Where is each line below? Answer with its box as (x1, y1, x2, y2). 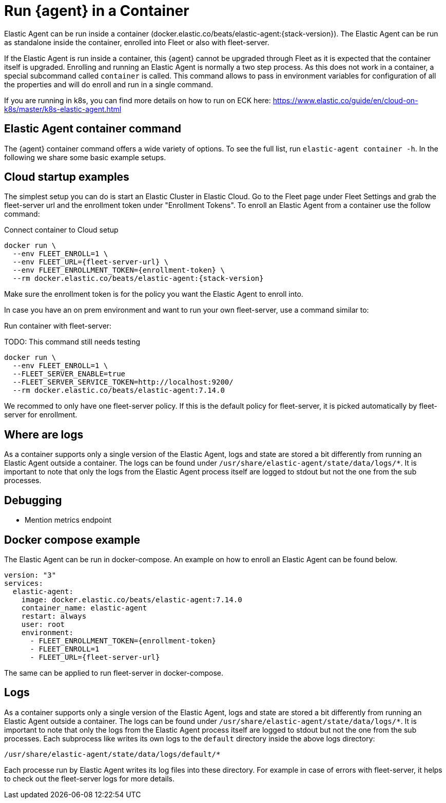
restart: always (21, 611, 87, 620)
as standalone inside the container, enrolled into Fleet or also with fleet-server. (4, 37, 269, 47)
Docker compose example (4, 533, 140, 546)
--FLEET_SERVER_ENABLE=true (12, 370, 126, 378)
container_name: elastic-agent (21, 603, 147, 612)
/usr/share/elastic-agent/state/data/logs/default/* (4, 750, 221, 758)
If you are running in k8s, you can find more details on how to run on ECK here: (4, 95, 271, 105)
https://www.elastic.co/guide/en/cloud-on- (273, 95, 418, 105)
